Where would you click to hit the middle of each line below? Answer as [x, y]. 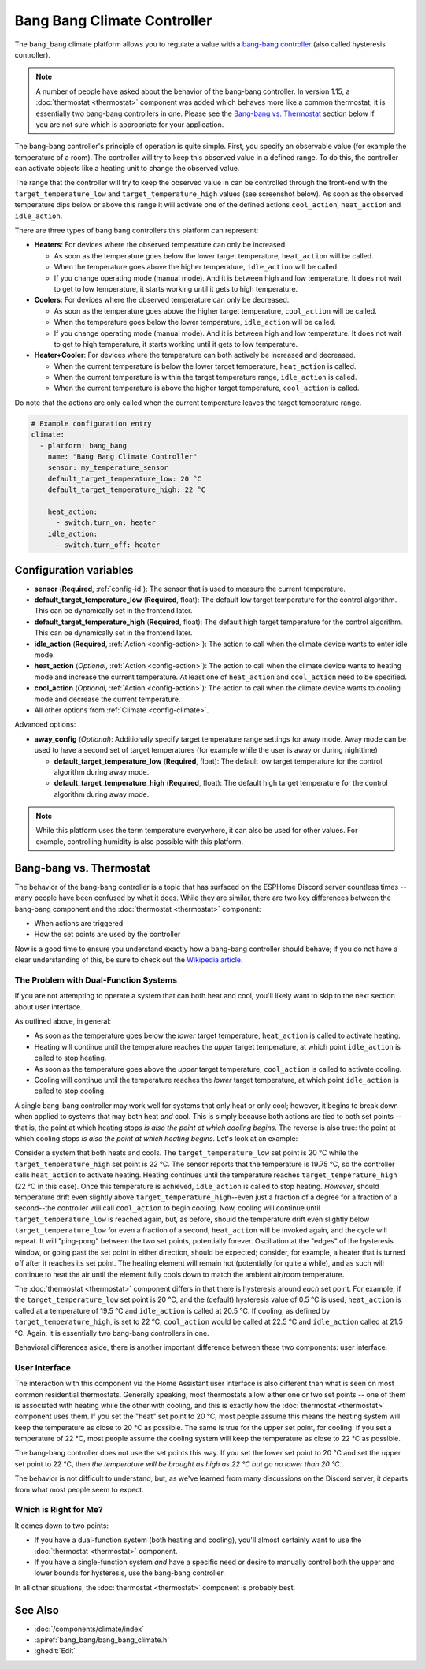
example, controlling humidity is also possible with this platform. [140, 841]
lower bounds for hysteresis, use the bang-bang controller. [130, 1573]
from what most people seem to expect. [79, 1489]
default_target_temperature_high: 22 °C [127, 490]
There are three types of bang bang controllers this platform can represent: [137, 230]
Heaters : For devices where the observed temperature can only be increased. [161, 245]
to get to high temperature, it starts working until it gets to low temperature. [176, 344]
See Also [37, 1610]
